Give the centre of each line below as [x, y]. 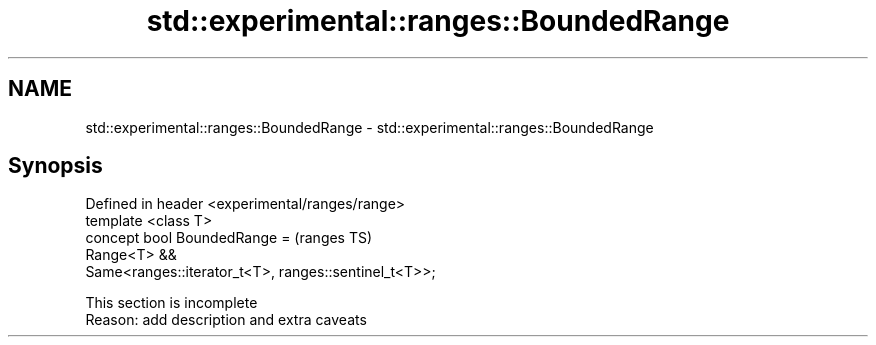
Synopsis [55, 166]
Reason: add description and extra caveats [226, 320]
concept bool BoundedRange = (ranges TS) [229, 238]
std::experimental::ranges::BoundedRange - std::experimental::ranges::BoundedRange [369, 127]
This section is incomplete [171, 303]
